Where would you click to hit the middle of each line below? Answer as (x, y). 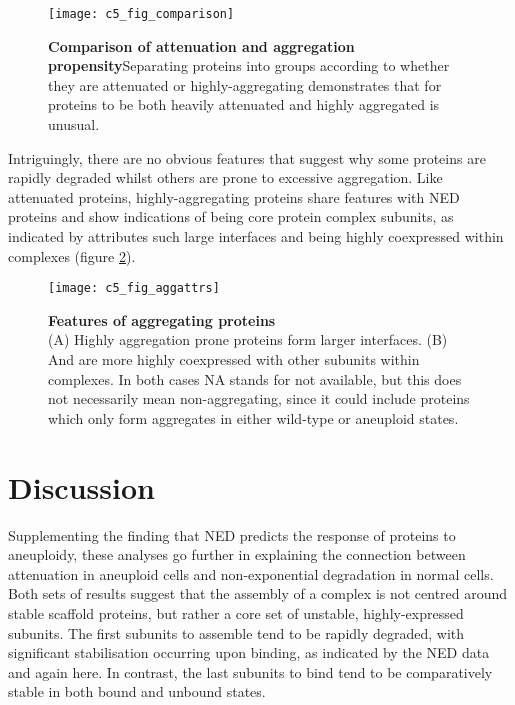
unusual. (74, 124)
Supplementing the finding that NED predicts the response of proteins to (232, 534)
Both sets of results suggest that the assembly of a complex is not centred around (258, 593)
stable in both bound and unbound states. (137, 691)
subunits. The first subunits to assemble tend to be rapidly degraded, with (236, 632)
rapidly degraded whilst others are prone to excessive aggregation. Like (225, 177)
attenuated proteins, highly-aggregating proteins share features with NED (234, 196)
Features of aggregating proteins (162, 319)
